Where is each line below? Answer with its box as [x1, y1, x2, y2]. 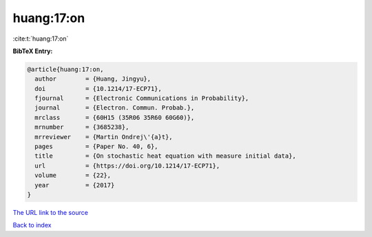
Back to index [12, 221, 52, 229]
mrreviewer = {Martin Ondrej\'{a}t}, [34, 133, 173, 141]
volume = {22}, [34, 172, 112, 179]
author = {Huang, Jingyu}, [34, 75, 152, 83]
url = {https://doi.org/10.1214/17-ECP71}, [34, 162, 220, 169]
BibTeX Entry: [12, 47, 53, 55]
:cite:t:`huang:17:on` [12, 34, 69, 43]
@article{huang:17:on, [27, 65, 104, 73]
